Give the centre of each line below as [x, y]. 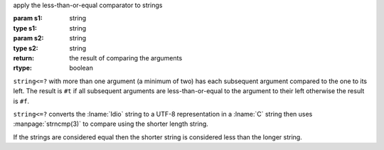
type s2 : [26, 48]
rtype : [22, 68]
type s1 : [25, 28]
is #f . [21, 101]
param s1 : [28, 18]
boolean [81, 68]
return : [24, 58]
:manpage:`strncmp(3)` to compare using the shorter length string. [111, 124]
